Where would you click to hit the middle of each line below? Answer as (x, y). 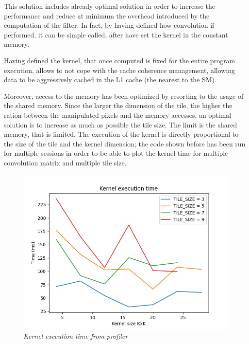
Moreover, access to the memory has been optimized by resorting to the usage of (124, 96)
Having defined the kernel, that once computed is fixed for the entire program (120, 60)
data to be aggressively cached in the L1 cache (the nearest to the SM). (110, 80)
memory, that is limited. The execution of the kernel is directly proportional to (121, 134)
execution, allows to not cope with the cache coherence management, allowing (120, 70)
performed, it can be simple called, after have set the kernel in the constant (116, 34)
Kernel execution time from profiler (76, 336)
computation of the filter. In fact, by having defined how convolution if (109, 25)
